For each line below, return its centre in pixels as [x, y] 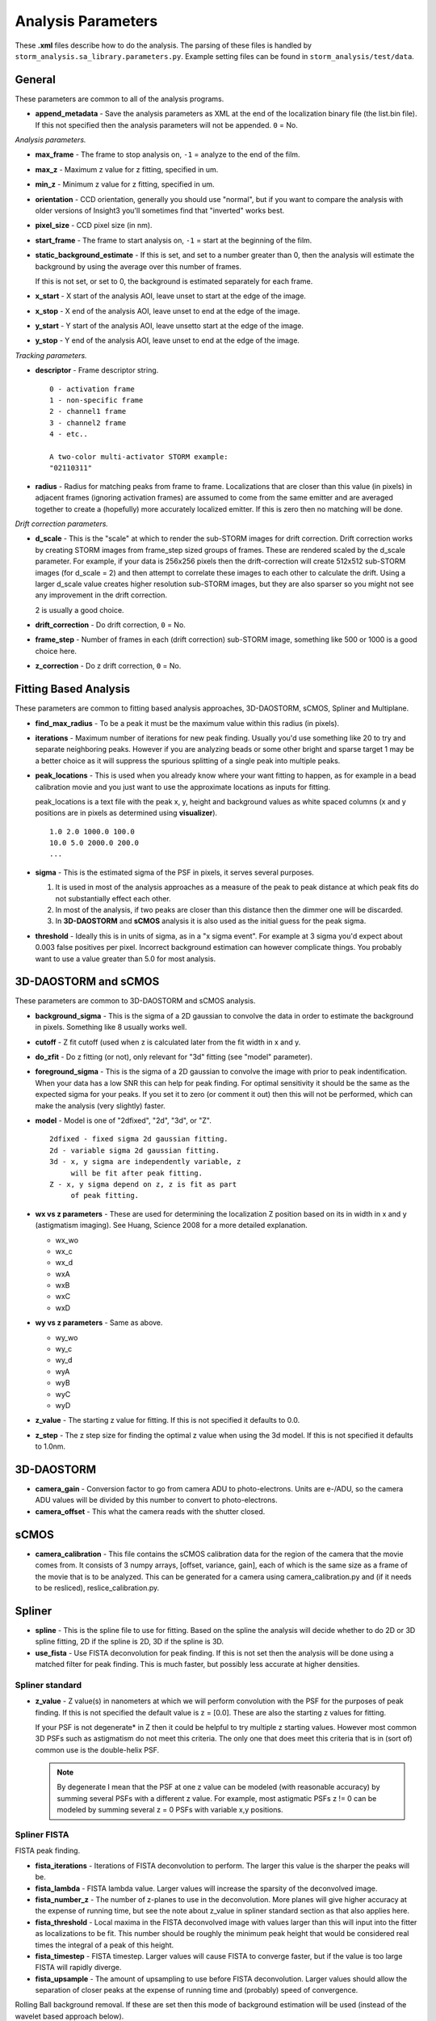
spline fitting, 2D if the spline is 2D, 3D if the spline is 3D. [130, 1642]
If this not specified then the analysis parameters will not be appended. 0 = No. [167, 124]
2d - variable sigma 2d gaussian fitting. [135, 1150]
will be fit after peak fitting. [137, 1173]
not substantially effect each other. [113, 898]
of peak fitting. [105, 1196]
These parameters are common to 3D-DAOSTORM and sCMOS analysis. [135, 1001]
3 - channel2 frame [88, 423]
